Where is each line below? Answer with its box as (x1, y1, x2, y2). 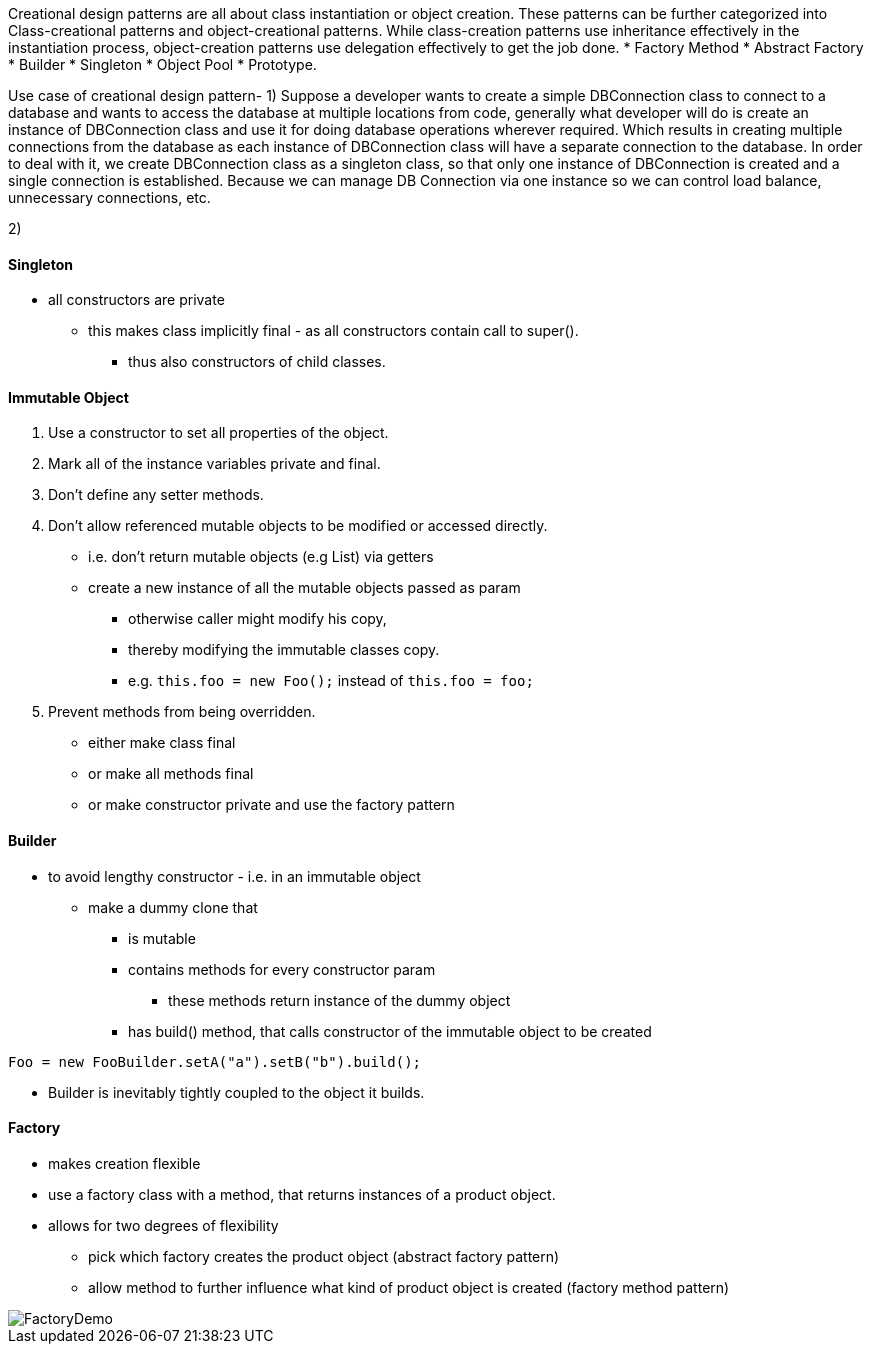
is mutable (128, 929, 196, 947)
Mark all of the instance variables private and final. (48, 455, 381, 473)
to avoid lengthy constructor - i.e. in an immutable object (48, 867, 421, 885)
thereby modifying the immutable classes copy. (128, 641, 440, 659)
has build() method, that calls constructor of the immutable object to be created (128, 1022, 652, 1040)
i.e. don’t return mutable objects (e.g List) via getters (88, 548, 434, 566)
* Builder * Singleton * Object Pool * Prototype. (8, 56, 317, 73)
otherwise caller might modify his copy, (128, 610, 387, 628)
